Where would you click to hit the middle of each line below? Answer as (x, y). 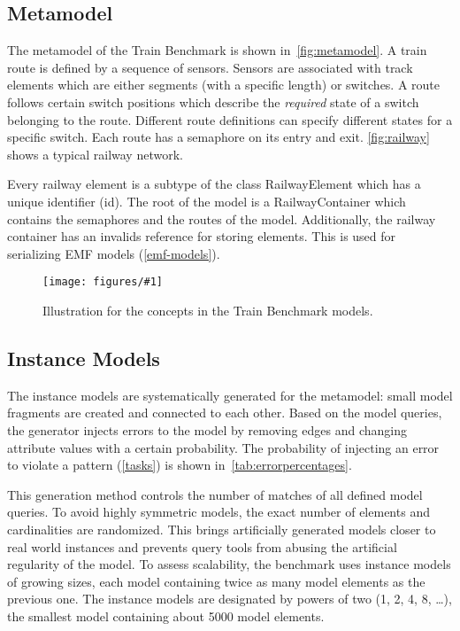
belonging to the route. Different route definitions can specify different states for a (230, 119)
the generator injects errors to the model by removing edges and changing (207, 429)
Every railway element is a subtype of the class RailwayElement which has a (214, 184)
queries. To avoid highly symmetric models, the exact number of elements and (218, 512)
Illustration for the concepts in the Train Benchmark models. (208, 310)
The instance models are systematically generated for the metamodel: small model (230, 395)
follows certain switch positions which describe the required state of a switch (213, 101)
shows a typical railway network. (95, 154)
